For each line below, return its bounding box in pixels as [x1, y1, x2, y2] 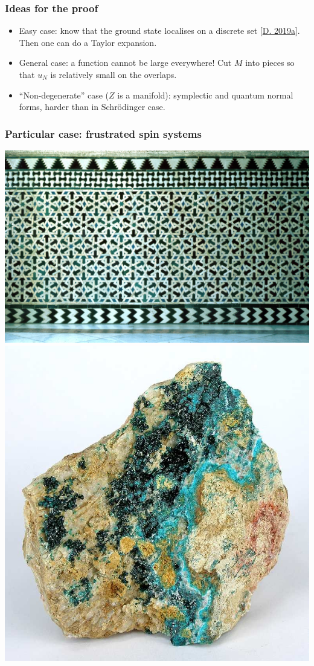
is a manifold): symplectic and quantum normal [117, 88, 293, 101]
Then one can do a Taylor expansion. [19, 36, 157, 48]
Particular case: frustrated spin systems [5, 126, 202, 141]
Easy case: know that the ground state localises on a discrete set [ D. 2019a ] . [19, 24, 300, 37]
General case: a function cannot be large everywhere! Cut [19, 56, 232, 69]
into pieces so [245, 56, 295, 69]
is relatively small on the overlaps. [50, 68, 177, 80]
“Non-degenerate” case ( [19, 88, 109, 101]
